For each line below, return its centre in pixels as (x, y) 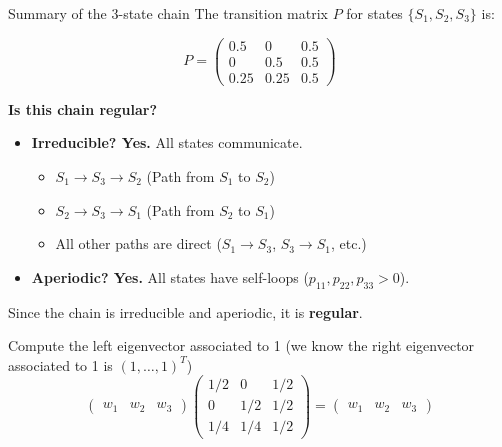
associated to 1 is (60, 364)
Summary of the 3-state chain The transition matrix (168, 13)
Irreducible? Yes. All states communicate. (167, 142)
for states (374, 13)
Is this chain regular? (83, 108)
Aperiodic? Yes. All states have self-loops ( (170, 276)
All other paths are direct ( (138, 243)
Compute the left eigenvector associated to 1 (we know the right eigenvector (241, 345)
